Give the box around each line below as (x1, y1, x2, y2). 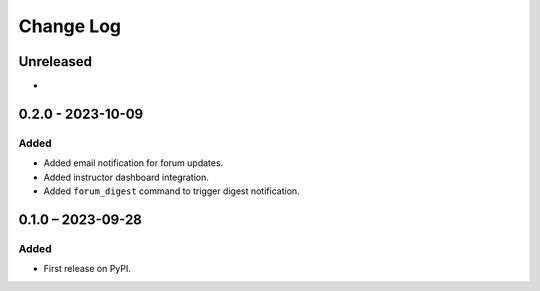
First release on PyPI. (43, 263, 132, 275)
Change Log (18, 15, 122, 37)
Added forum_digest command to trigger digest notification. (43, 185, 300, 197)
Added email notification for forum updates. (43, 157, 224, 169)
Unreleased (18, 53, 93, 70)
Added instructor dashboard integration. (43, 171, 209, 183)
